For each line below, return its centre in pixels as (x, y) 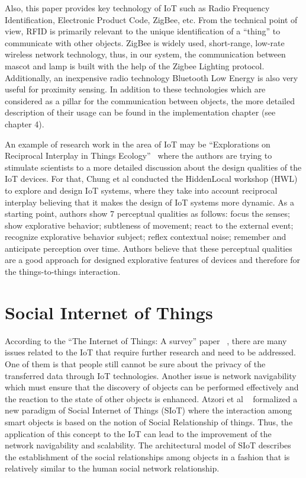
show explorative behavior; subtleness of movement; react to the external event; (149, 225)
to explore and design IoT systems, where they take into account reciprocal (141, 190)
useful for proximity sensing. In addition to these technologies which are (135, 89)
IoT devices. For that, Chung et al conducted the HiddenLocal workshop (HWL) (151, 179)
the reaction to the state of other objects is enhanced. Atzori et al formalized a (151, 398)
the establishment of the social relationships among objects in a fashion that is (147, 456)
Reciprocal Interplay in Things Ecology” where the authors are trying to (138, 155)
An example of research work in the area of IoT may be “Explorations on (138, 144)
